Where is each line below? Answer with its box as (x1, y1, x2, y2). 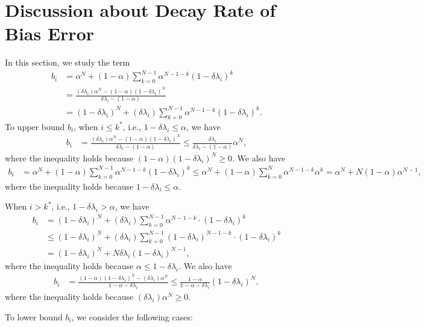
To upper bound (5, 120, 65, 132)
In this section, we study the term (5, 56, 130, 69)
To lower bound (5, 310, 63, 323)
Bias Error (5, 21, 95, 46)
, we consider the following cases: (71, 310, 193, 323)
